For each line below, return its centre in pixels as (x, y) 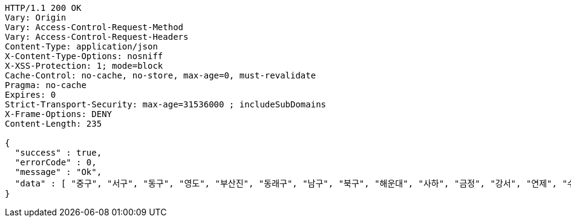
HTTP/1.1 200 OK (43, 8)
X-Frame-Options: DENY (59, 114)
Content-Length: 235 (54, 124)
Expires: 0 (31, 95)
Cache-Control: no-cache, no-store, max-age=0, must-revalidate (161, 75)
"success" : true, (58, 153)
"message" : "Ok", (58, 172)
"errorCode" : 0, (56, 162)
